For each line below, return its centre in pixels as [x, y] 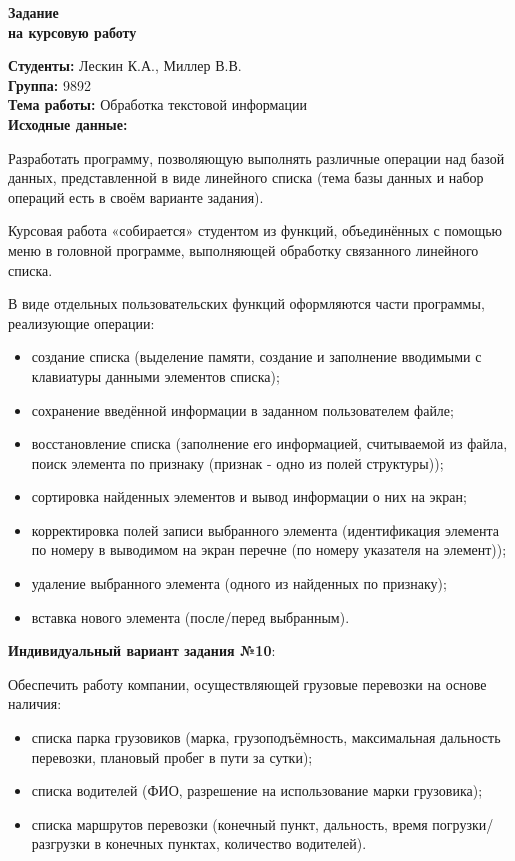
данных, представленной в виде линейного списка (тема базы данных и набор [246, 177]
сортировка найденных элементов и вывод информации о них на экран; [249, 496]
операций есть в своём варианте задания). [136, 196]
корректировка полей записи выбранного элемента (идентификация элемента [265, 529]
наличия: [35, 703]
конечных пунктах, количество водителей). [236, 843]
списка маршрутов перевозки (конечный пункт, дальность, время [229, 823]
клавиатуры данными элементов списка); [155, 375]
